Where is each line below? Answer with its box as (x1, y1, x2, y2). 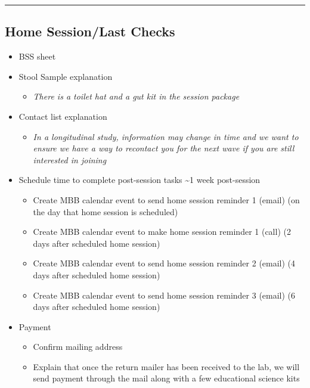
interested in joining (33, 153, 107, 166)
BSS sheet (18, 50, 56, 63)
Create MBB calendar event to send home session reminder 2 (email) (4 (33, 257, 296, 269)
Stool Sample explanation (18, 70, 113, 82)
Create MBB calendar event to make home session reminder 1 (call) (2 (33, 225, 291, 238)
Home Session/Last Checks (5, 22, 175, 41)
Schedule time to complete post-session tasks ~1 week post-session (18, 173, 261, 186)
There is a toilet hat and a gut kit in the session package (33, 90, 240, 103)
